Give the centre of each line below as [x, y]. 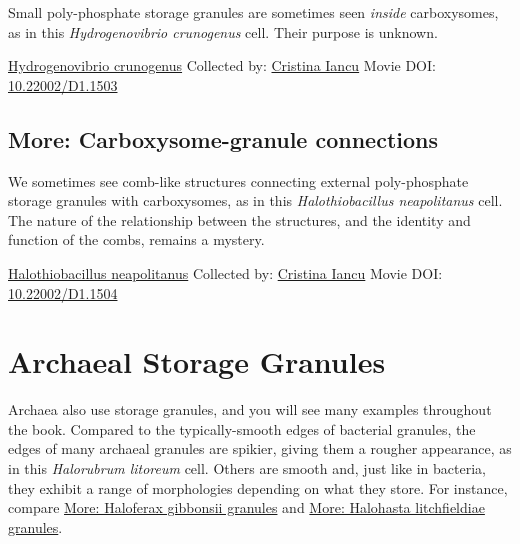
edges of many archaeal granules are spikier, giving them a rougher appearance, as [260, 448]
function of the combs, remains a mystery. [136, 239]
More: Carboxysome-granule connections [223, 138]
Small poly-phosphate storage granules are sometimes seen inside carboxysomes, [253, 12]
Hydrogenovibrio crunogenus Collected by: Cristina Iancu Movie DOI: [222, 65]
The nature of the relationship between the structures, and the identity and [239, 219]
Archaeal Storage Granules [197, 361]
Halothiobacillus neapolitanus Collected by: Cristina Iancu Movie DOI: [225, 272]
